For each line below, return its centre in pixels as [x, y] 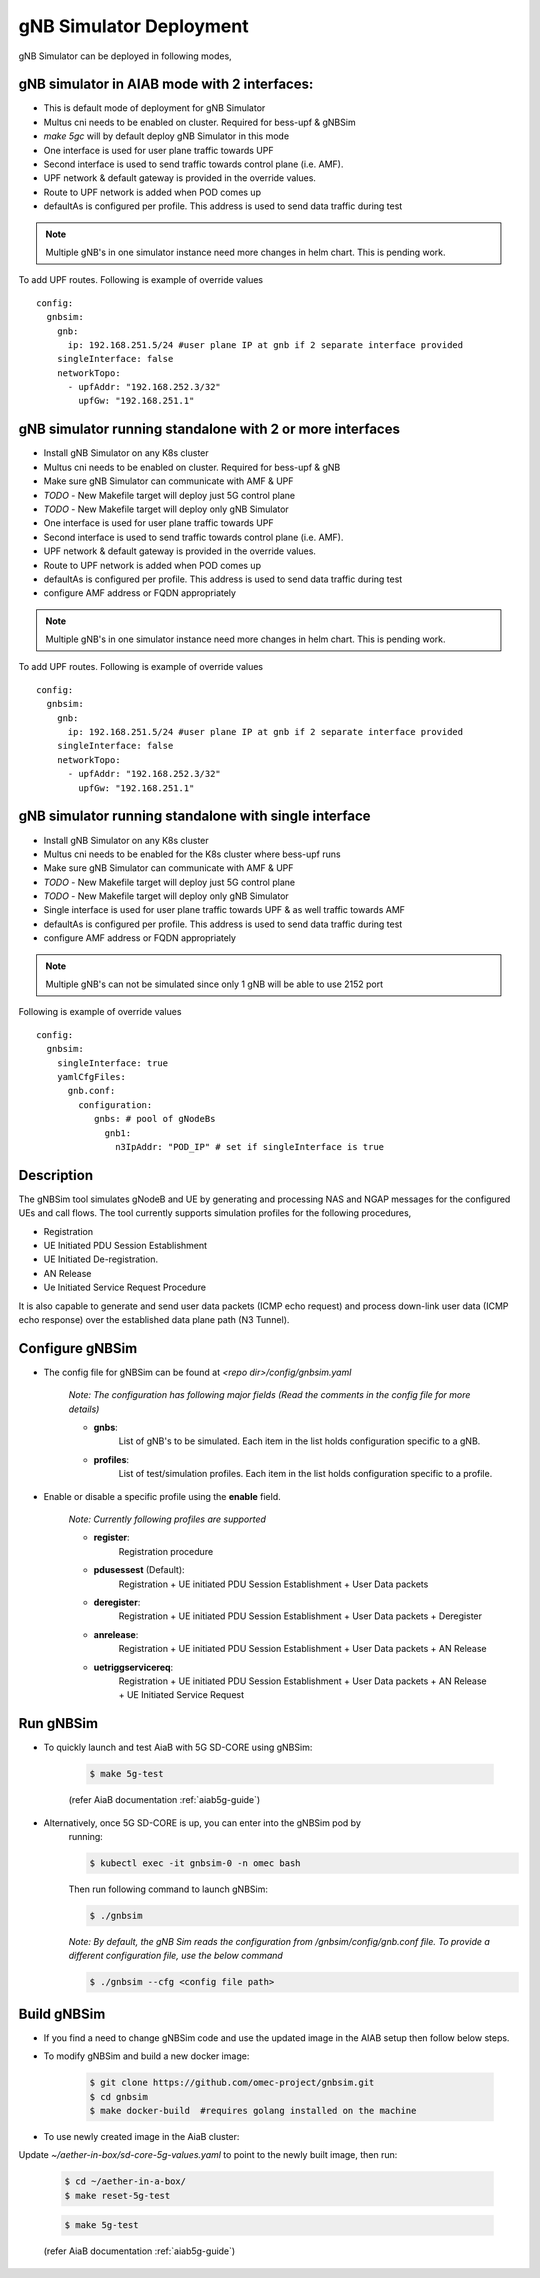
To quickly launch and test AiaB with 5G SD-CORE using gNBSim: [178, 1747]
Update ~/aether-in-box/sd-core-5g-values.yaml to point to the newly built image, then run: [208, 2155]
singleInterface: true [112, 1063]
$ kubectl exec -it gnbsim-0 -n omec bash [195, 1863]
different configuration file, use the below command [176, 1956]
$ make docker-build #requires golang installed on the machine [253, 2110]
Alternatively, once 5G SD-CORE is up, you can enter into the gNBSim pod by [202, 1822]
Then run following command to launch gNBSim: [168, 1889]
